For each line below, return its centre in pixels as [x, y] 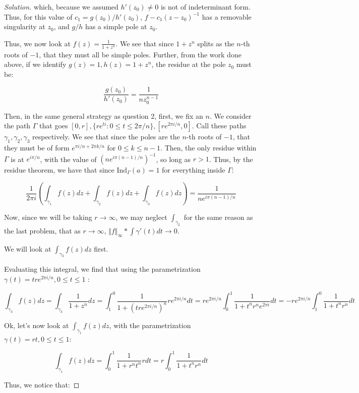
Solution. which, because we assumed [61, 7]
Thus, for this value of [38, 16]
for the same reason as [218, 217]
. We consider [230, 115]
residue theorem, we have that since [59, 170]
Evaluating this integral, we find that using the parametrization [102, 269]
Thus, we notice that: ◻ [42, 384]
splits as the [216, 43]
